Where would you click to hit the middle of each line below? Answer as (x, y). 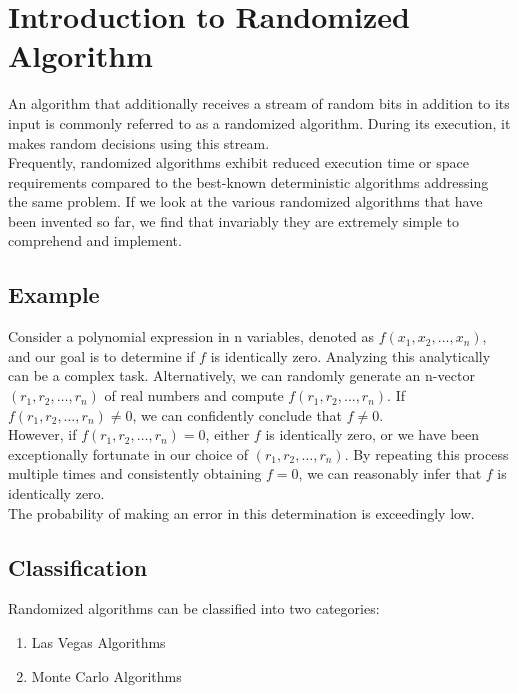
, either (227, 434)
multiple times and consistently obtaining (135, 473)
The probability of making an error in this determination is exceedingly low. (241, 512)
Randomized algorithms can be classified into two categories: (194, 608)
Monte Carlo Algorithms (106, 675)
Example (54, 294)
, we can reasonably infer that (390, 473)
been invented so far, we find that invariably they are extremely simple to (234, 220)
